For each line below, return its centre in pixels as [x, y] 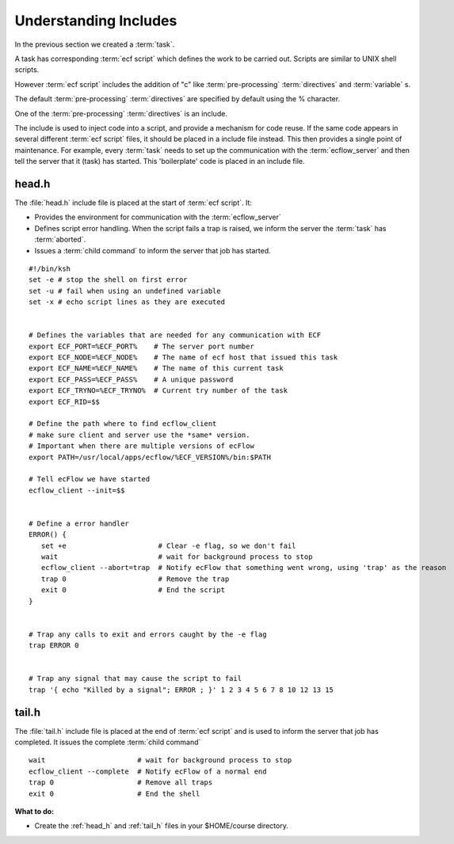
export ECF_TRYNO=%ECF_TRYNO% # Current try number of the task [158, 391]
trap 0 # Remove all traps [121, 783]
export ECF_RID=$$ [65, 401]
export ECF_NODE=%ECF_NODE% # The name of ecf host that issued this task [183, 357]
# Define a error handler [79, 523]
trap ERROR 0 [54, 646]
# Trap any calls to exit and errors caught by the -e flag [148, 634]
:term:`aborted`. [60, 240]
